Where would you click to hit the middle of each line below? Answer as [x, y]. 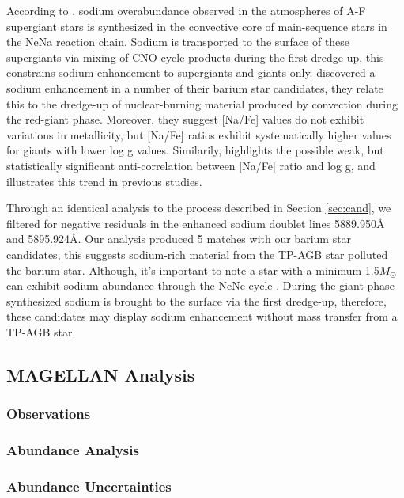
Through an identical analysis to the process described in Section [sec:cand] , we [199, 208]
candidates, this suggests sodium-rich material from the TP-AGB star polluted [197, 254]
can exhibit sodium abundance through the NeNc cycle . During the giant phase [200, 285]
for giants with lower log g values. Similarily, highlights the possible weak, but [195, 150]
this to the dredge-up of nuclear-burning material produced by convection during [202, 103]
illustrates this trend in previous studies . [104, 181]
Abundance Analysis [73, 450]
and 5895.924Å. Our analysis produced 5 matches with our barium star [179, 239]
